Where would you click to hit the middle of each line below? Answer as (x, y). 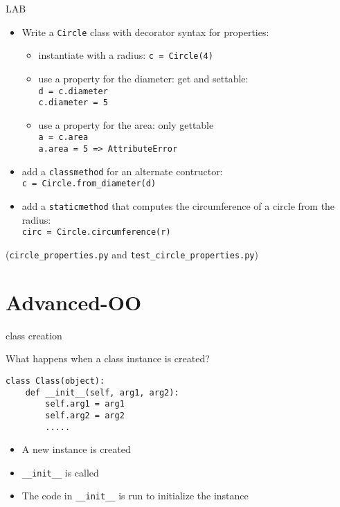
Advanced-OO (74, 302)
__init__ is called (60, 472)
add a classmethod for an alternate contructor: (122, 171)
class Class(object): (55, 381)
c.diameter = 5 (73, 103)
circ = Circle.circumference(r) (96, 232)
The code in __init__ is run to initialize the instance (135, 496)
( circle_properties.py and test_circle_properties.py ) (132, 254)
